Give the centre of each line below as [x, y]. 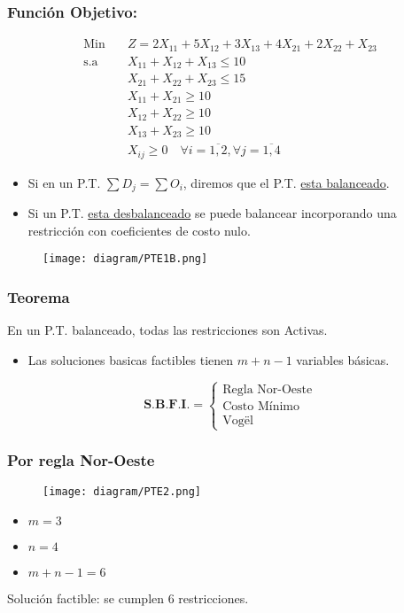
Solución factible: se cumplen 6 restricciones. [128, 598]
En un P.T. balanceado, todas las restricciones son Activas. [167, 330]
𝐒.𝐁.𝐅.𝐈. [167, 405]
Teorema [39, 297]
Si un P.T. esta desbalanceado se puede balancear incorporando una [212, 213]
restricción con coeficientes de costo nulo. [139, 230]
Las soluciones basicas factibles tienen [131, 359]
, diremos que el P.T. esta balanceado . [286, 182]
